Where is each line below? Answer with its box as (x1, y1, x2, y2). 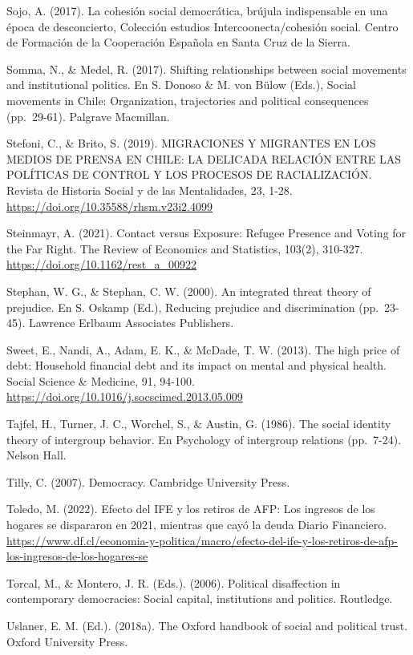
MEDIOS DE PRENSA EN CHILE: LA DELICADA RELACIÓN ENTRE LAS (6, 150, 401, 167)
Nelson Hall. (6, 447, 67, 463)
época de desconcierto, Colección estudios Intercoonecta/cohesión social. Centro (6, 18, 399, 34)
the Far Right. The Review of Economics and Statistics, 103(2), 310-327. (6, 240, 363, 257)
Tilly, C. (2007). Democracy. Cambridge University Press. (6, 473, 290, 490)
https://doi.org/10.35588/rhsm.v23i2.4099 (6, 197, 213, 214)
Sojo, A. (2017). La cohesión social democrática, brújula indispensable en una (6, 2, 388, 18)
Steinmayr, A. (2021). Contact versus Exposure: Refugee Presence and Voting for (6, 224, 407, 241)
